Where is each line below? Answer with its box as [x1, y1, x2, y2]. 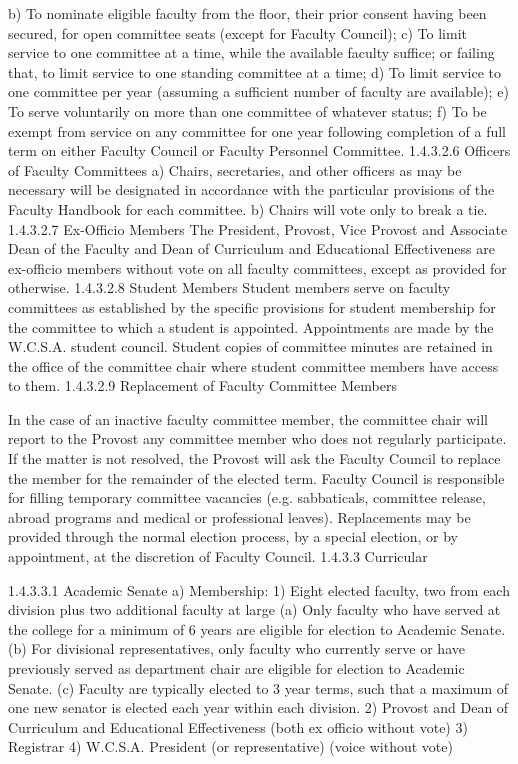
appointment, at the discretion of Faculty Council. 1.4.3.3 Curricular [8, 546, 428, 567]
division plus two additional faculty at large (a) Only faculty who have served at [8, 599, 501, 620]
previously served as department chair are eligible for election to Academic [8, 658, 465, 678]
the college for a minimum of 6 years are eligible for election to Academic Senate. [8, 618, 506, 639]
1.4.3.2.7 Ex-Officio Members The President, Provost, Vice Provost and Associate [8, 218, 508, 239]
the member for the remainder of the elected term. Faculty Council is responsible [8, 467, 505, 488]
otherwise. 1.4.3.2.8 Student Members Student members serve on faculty [8, 277, 451, 298]
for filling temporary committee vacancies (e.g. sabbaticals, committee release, [8, 487, 486, 508]
